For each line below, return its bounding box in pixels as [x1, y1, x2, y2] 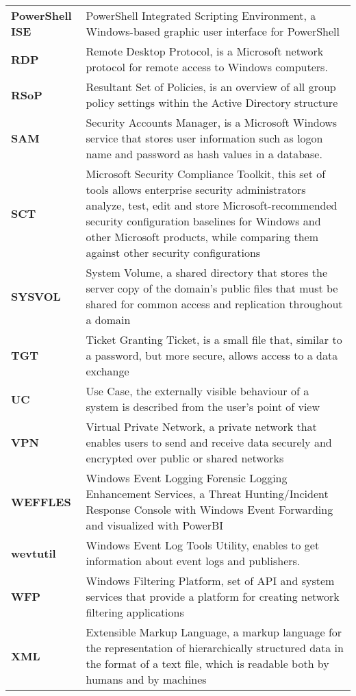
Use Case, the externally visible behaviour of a [86, 383, 309, 399]
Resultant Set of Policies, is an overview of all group [86, 79, 336, 95]
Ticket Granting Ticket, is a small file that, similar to [86, 332, 342, 347]
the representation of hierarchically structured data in [86, 640, 344, 656]
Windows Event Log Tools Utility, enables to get [86, 537, 320, 553]
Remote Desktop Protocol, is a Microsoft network [86, 43, 324, 59]
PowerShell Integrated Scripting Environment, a [86, 8, 316, 23]
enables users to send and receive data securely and [86, 434, 332, 450]
